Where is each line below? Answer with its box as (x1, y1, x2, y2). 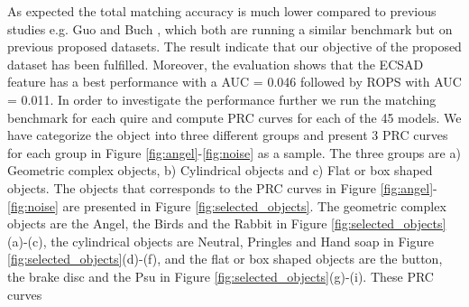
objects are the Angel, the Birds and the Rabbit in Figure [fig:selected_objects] (7, 214, 446, 233)
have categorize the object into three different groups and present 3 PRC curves (7, 126, 448, 144)
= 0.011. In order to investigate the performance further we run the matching (7, 89, 437, 108)
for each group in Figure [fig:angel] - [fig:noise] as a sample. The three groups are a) (7, 143, 461, 162)
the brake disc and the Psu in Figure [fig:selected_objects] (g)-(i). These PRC (7, 266, 434, 285)
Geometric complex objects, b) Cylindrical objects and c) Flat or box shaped (7, 161, 433, 180)
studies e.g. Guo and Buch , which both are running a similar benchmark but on (7, 19, 453, 38)
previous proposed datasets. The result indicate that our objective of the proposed (7, 37, 462, 56)
